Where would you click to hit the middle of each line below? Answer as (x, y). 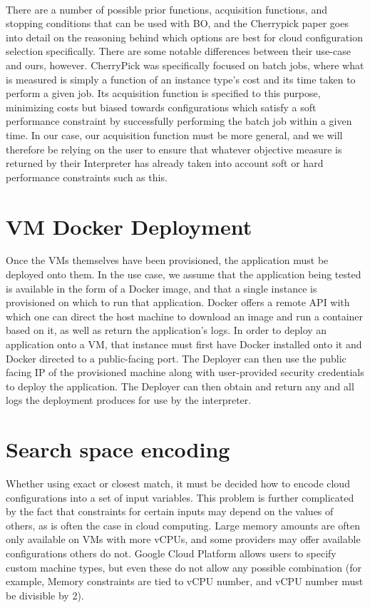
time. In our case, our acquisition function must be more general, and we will (174, 135)
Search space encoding (118, 449)
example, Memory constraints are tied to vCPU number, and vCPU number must (185, 581)
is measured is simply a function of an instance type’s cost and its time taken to (181, 79)
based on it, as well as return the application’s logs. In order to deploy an (166, 330)
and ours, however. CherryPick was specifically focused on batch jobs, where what (185, 65)
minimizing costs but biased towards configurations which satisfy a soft (161, 107)
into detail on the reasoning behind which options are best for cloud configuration (184, 37)
